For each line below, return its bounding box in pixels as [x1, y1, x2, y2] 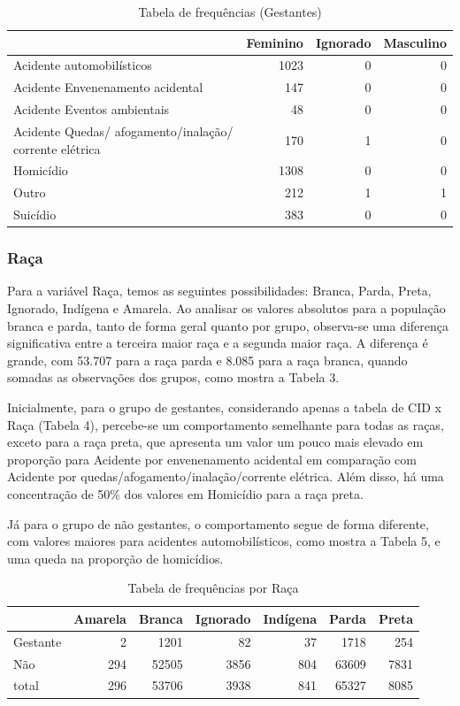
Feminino [246, 33, 303, 51]
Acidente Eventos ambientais [13, 100, 170, 119]
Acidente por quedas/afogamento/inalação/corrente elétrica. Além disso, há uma [7, 467, 444, 486]
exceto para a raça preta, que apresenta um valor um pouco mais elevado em [7, 433, 424, 451]
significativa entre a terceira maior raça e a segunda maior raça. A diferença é [7, 334, 428, 352]
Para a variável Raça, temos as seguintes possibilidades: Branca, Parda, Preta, [7, 281, 432, 300]
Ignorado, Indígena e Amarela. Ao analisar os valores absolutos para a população [7, 299, 446, 317]
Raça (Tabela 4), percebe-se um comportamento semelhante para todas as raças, [7, 415, 444, 434]
